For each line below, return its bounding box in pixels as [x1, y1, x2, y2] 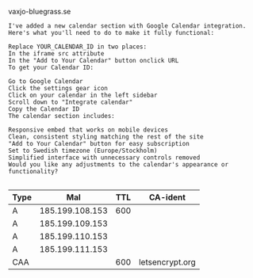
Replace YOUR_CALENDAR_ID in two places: [8, 43, 148, 51]
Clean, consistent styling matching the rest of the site [8, 133, 204, 141]
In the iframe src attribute [8, 50, 105, 58]
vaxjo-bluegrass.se [8, 7, 71, 16]
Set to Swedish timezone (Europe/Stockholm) [8, 147, 158, 154]
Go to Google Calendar [8, 78, 83, 86]
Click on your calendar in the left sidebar [8, 91, 158, 99]
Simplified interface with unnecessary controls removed [8, 154, 201, 162]
